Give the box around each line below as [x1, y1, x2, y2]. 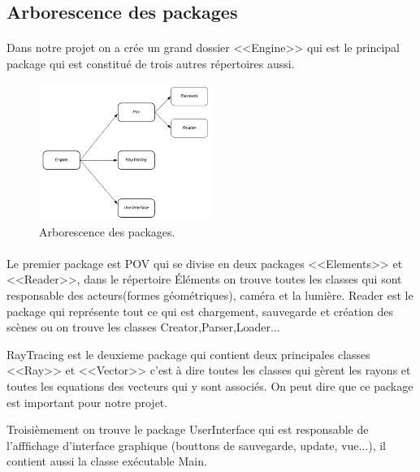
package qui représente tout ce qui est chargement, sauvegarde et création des [6, 302, 394, 319]
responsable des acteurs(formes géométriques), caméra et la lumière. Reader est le [6, 286, 414, 303]
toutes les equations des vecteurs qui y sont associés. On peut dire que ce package [6, 377, 414, 394]
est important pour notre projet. [6, 393, 168, 410]
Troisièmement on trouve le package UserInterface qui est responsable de [6, 421, 369, 438]
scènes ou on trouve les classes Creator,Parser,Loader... [6, 318, 280, 336]
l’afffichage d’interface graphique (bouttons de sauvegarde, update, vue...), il [6, 436, 386, 453]
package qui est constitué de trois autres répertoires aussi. [6, 54, 295, 71]
